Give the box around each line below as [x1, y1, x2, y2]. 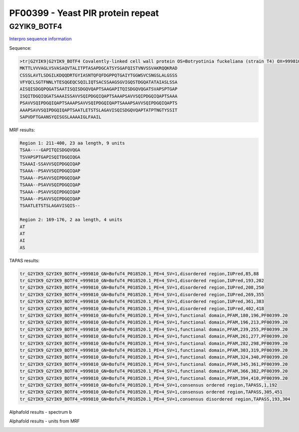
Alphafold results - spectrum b [9, 409, 72, 415]
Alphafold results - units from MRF [9, 418, 80, 424]
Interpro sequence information [9, 36, 72, 42]
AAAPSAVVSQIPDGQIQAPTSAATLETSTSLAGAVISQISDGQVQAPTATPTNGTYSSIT [19, 107, 178, 113]
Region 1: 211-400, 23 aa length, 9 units [19, 140, 125, 146]
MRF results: [9, 127, 35, 133]
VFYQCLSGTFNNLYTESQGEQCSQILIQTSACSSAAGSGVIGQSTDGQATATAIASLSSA [19, 79, 178, 85]
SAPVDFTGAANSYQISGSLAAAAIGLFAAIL [19, 114, 102, 119]
